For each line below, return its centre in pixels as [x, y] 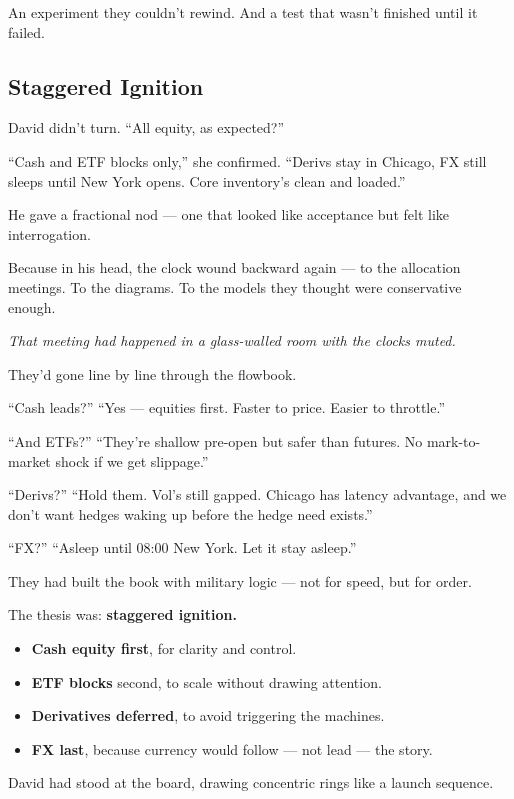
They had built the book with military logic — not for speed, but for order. [240, 580]
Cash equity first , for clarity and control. [164, 648]
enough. [32, 306]
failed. [26, 31]
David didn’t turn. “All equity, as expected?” [146, 127]
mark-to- [453, 440]
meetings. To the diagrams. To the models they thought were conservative [235, 286]
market [29, 460]
